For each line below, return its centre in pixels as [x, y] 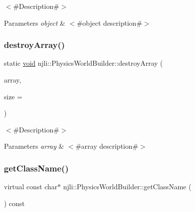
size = [13, 96]
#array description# [107, 146]
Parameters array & [34, 146]
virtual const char [31, 187]
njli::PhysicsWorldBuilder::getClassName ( [127, 187]
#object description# [109, 22]
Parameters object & [35, 22]
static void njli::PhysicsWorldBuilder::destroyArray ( [83, 63]
